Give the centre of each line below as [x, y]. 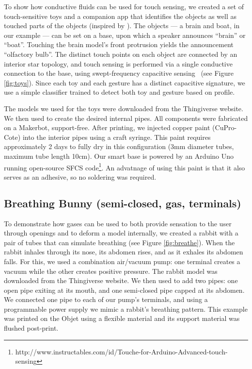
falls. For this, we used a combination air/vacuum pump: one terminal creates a [122, 261]
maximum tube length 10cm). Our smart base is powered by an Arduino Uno [119, 156]
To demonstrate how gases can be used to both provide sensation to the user [118, 223]
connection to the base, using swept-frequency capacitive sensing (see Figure [119, 73]
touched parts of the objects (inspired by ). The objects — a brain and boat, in [122, 25]
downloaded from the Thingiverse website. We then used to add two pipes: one [121, 280]
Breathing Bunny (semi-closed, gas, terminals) [123, 203]
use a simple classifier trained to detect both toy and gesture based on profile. [119, 92]
